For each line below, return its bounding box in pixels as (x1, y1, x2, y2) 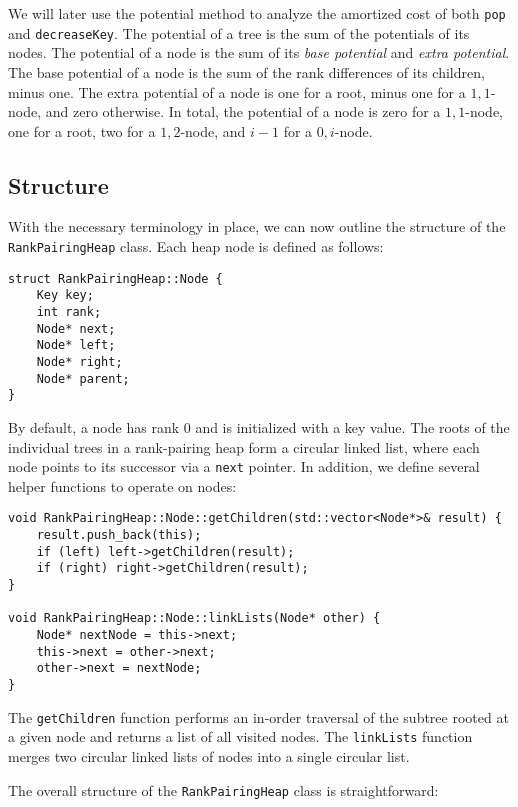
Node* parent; (36, 371, 130, 386)
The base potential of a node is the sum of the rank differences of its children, (8, 61, 485, 82)
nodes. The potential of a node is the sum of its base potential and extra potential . (8, 42, 510, 63)
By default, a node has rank (8, 416, 180, 437)
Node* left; (36, 338, 116, 353)
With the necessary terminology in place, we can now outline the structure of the (8, 216, 506, 237)
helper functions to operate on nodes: (8, 475, 237, 496)
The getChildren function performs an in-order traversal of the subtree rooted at (8, 706, 509, 727)
